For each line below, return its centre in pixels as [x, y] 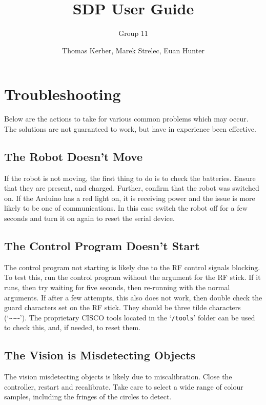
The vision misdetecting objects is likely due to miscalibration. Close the [118, 377]
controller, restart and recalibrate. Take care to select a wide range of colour [124, 386]
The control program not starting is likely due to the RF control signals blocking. [132, 267]
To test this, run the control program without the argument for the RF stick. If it [132, 277]
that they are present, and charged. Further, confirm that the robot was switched [132, 188]
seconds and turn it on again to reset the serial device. [89, 218]
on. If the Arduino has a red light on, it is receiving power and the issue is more [130, 198]
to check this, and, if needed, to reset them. [73, 327]
